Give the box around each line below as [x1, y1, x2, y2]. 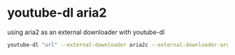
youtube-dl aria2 [7, 5, 107, 21]
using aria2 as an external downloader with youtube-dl [7, 28, 165, 36]
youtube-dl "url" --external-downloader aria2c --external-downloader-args [7, 41, 233, 48]
